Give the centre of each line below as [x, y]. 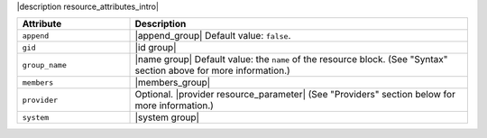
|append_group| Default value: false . [213, 36]
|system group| [167, 117]
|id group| [156, 48]
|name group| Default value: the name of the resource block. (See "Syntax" [291, 60]
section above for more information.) [212, 70]
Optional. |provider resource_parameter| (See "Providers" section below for [295, 95]
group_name [45, 64]
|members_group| [173, 83]
